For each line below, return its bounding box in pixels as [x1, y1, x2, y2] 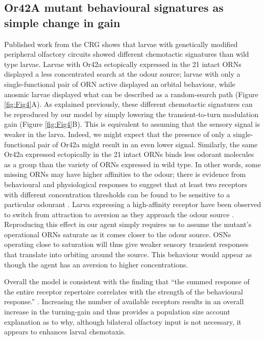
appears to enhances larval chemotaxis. [4, 326, 126, 337]
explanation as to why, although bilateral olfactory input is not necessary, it [4, 316, 242, 327]
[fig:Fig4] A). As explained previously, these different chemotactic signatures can [4, 99, 253, 109]
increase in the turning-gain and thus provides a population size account [4, 306, 230, 317]
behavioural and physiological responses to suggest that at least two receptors [4, 178, 247, 189]
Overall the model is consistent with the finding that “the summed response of [4, 276, 250, 287]
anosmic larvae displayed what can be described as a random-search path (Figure [4, 88, 258, 99]
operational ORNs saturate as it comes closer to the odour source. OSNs [4, 229, 231, 239]
